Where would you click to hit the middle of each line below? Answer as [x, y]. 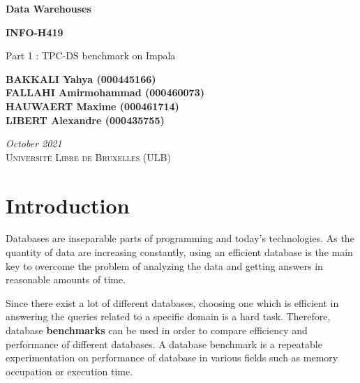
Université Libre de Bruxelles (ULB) [88, 157]
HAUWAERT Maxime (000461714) [92, 106]
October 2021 [34, 143]
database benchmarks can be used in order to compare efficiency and [157, 330]
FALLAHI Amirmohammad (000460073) [105, 92]
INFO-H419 [35, 32]
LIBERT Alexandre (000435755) [85, 120]
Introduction [68, 205]
